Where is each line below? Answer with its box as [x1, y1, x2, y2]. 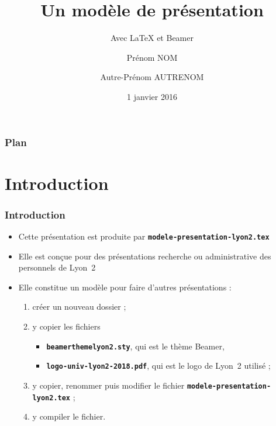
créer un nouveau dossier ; [32, 300, 126, 313]
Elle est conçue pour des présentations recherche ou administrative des [18, 250, 271, 262]
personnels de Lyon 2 [18, 261, 96, 273]
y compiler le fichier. [32, 410, 106, 422]
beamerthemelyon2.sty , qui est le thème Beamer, [46, 340, 225, 352]
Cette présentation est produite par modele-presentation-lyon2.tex [18, 230, 270, 243]
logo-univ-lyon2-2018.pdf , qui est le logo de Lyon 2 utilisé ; [46, 359, 271, 372]
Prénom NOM [126, 51, 178, 63]
